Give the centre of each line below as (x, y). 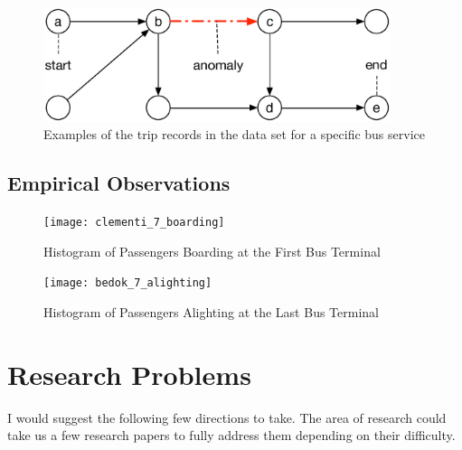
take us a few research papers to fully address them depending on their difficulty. (231, 435)
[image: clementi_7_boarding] (134, 223)
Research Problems (129, 374)
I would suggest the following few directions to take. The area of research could (227, 417)
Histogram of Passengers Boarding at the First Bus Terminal (212, 251)
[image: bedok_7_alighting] (128, 283)
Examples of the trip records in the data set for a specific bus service (234, 134)
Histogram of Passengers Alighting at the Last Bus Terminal (211, 312)
